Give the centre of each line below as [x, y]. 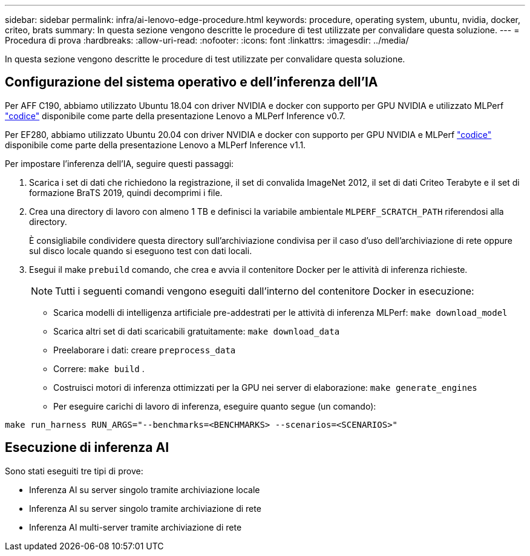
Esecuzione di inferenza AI [87, 448]
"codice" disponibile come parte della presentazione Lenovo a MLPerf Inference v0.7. [175, 116]
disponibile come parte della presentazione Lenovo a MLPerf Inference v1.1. [155, 145]
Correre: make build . [99, 368]
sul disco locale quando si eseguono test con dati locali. [141, 250]
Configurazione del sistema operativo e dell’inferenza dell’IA [191, 82]
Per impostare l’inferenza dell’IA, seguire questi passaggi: [119, 163]
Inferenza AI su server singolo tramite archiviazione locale [145, 489]
